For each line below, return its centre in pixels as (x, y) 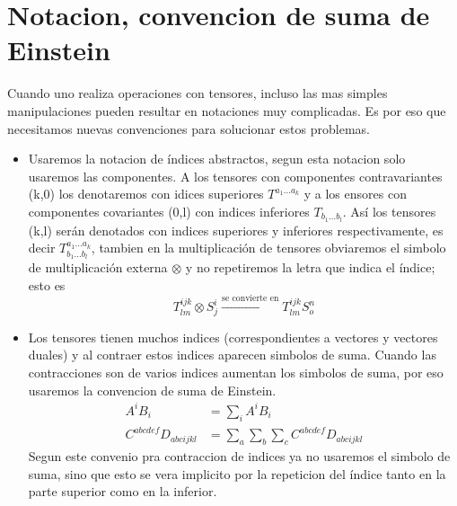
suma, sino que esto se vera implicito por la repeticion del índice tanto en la (237, 473)
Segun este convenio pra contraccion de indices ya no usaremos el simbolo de (239, 455)
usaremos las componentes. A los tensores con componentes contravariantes (235, 176)
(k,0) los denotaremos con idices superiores (146, 194)
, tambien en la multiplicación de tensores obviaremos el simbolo (268, 248)
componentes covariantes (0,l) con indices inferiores (169, 211)
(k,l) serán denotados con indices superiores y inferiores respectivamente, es (236, 230)
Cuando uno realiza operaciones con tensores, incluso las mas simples (198, 93)
